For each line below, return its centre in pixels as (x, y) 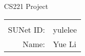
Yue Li (65, 44)
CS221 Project (26, 6)
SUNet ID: (27, 29)
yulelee (65, 29)
